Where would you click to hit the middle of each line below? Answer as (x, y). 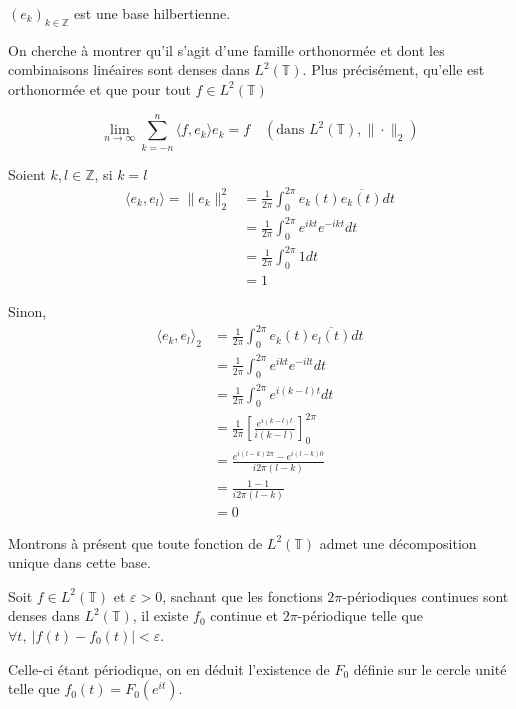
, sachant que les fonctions (242, 595)
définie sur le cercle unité (430, 668)
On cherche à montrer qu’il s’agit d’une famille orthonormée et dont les (226, 49)
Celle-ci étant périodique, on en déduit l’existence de (169, 668)
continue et (244, 615)
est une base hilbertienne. (152, 13)
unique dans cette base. (79, 562)
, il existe (160, 615)
